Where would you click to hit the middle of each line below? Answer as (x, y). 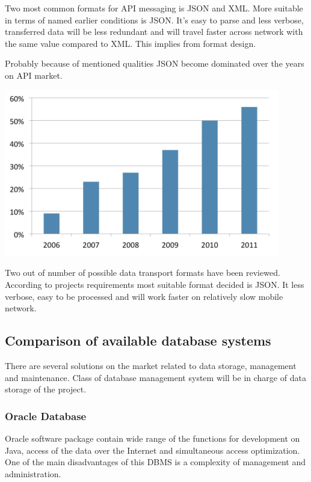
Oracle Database (46, 416)
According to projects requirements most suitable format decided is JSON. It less (155, 285)
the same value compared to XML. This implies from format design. (131, 43)
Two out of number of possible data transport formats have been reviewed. (143, 273)
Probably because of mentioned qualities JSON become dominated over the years (155, 63)
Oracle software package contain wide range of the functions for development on (152, 438)
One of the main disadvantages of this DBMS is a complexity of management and (155, 462)
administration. (33, 473)
